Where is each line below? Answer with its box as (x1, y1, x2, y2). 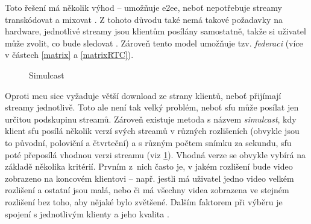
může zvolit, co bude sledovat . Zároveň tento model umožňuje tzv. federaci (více (5, 36, 303, 49)
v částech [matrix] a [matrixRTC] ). (5, 48, 134, 61)
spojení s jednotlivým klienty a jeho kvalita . (5, 207, 169, 220)
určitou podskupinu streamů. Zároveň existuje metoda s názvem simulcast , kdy (5, 112, 297, 125)
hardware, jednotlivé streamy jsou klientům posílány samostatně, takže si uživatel (5, 25, 306, 37)
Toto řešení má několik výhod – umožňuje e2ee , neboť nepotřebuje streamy (5, 1, 282, 13)
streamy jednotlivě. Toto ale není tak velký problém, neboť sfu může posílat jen (5, 101, 299, 114)
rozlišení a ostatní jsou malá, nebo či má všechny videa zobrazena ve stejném (5, 184, 289, 196)
